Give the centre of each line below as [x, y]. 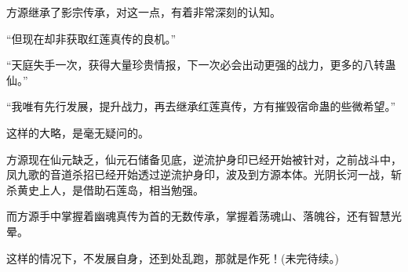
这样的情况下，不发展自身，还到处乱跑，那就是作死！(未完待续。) [173, 257]
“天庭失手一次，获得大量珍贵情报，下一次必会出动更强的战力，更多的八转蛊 [201, 65]
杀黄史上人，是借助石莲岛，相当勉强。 [105, 189]
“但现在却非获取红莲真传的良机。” [91, 38]
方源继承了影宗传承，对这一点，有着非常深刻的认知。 [144, 12]
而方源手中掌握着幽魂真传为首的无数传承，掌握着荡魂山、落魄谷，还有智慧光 [204, 216]
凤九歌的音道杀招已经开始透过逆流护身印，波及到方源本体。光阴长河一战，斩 [204, 174]
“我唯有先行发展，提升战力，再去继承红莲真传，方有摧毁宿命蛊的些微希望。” [201, 106]
